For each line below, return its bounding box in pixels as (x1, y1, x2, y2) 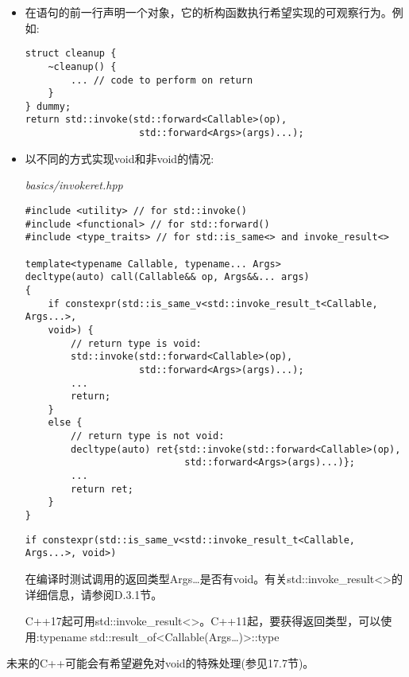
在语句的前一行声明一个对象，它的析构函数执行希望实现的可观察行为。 (25, 4, 392, 20)
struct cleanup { (25, 48, 117, 60)
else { (48, 417, 83, 429)
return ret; (71, 483, 133, 495)
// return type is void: (71, 337, 202, 349)
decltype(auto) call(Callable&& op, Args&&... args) (25, 271, 310, 283)
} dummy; (25, 100, 71, 112)
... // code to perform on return (71, 74, 253, 86)
